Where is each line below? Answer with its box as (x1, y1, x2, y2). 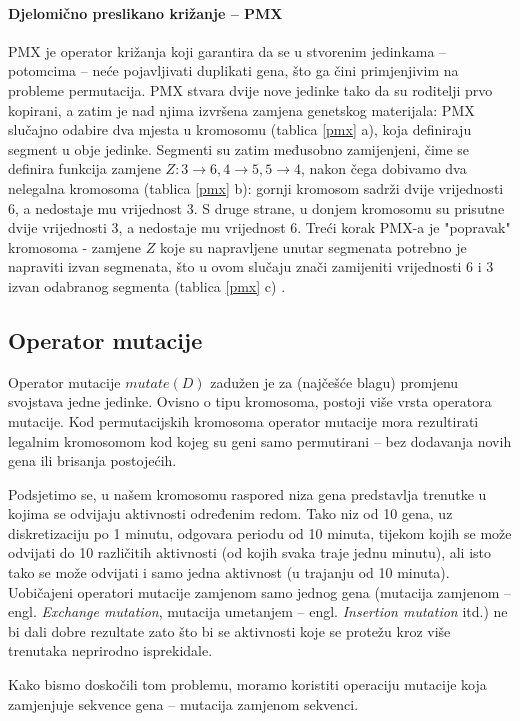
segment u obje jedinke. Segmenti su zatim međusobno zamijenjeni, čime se (8, 138, 470, 159)
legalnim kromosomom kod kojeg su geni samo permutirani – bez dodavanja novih (8, 430, 512, 451)
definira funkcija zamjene (8, 158, 161, 179)
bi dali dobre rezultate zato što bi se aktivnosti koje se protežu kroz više (8, 620, 451, 641)
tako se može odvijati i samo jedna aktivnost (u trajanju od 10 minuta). (8, 562, 450, 583)
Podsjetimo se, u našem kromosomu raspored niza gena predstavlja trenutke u (8, 483, 487, 504)
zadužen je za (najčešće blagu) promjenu (210, 371, 459, 392)
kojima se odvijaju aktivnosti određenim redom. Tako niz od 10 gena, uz (8, 503, 453, 524)
